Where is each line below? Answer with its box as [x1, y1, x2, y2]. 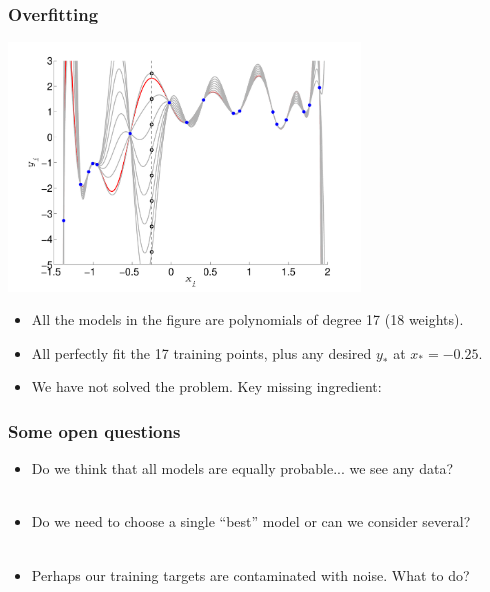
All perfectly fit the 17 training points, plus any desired [31, 342, 372, 363]
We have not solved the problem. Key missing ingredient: [31, 376, 382, 397]
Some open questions [8, 418, 181, 443]
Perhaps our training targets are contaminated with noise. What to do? [31, 564, 470, 585]
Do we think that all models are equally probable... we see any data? [31, 458, 453, 479]
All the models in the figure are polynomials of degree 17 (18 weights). [31, 309, 464, 330]
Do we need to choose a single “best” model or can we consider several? [31, 511, 471, 532]
